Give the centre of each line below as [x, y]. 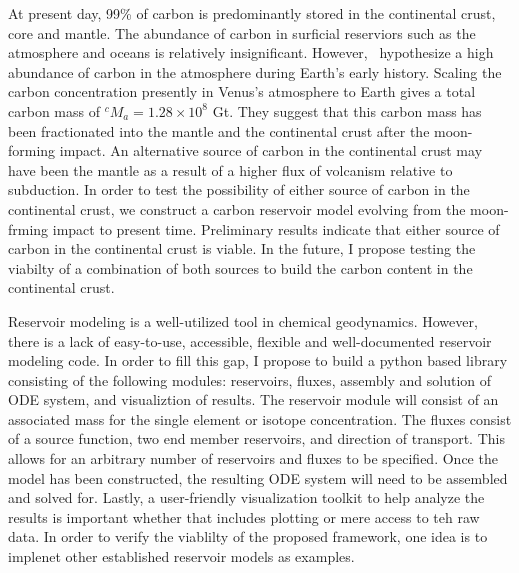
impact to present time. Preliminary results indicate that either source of [276, 228]
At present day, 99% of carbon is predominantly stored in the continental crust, [252, 13]
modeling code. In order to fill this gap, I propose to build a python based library [258, 360]
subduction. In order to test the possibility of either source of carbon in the [239, 189]
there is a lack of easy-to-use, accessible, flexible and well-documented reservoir [250, 340]
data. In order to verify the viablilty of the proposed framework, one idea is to [248, 536]
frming [28, 228]
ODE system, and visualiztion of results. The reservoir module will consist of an [253, 399]
